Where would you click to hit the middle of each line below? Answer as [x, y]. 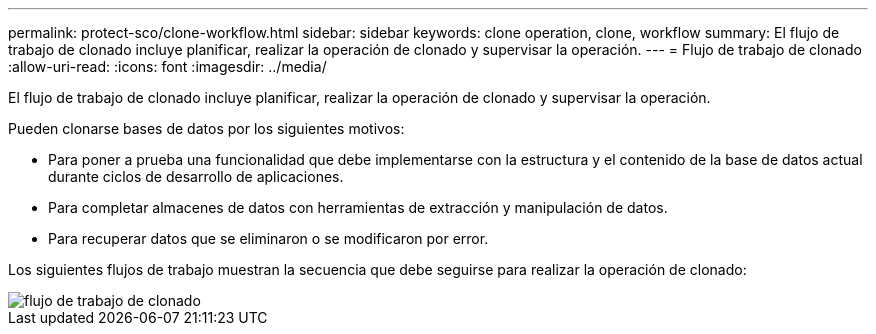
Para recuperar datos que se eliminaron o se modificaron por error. [268, 238]
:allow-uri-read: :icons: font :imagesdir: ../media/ [167, 66]
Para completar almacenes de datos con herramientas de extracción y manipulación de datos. [358, 207]
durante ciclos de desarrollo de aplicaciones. [196, 176]
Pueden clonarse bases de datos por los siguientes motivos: [206, 128]
